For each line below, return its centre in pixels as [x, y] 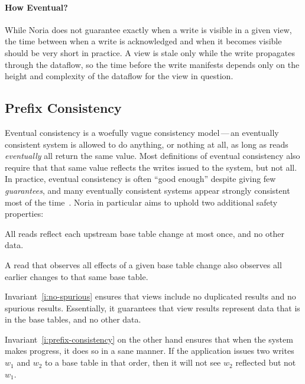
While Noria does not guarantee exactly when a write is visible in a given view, [148, 29]
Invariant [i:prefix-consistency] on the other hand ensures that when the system [149, 339]
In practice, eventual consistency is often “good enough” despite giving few [140, 179]
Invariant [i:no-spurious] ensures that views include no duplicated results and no [150, 296]
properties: [24, 214]
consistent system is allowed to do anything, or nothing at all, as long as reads [147, 144]
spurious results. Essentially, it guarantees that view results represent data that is [152, 307]
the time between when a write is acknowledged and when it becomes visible [143, 41]
